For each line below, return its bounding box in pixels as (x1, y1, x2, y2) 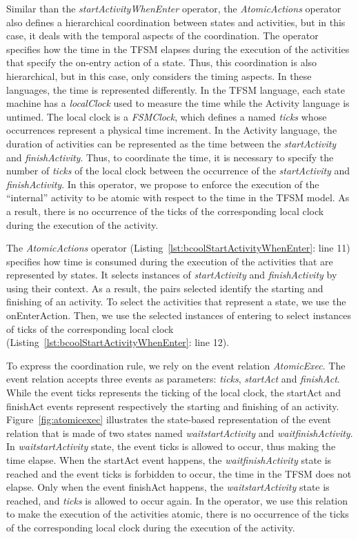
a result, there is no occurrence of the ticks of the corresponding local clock (6, 203, 324, 218)
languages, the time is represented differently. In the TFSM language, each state (6, 82, 345, 96)
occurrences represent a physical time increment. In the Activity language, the (6, 123, 337, 137)
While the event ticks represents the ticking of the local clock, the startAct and (6, 385, 341, 400)
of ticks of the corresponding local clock (6, 321, 174, 336)
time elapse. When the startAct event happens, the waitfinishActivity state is (6, 453, 332, 467)
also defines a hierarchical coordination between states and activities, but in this (6, 14, 346, 29)
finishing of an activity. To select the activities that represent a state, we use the (6, 294, 346, 309)
